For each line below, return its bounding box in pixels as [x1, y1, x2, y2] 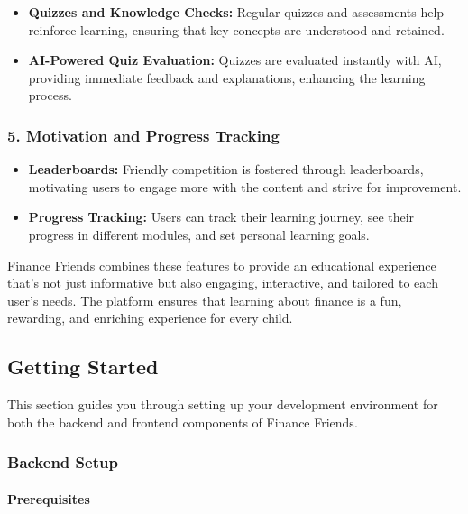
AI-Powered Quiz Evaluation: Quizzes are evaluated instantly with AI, [28, 50, 442, 69]
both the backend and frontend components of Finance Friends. [7, 412, 358, 431]
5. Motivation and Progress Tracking [7, 124, 280, 146]
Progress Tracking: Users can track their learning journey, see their [28, 207, 415, 226]
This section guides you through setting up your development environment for [7, 395, 438, 414]
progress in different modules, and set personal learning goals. [28, 225, 370, 243]
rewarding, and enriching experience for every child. [7, 308, 293, 327]
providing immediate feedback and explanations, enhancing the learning [28, 68, 426, 87]
